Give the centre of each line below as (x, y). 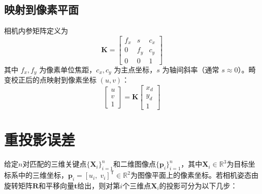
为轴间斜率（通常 (191, 69)
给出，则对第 (99, 185)
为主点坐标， (135, 69)
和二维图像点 (134, 164)
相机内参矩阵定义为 (36, 31)
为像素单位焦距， (68, 69)
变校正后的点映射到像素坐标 (50, 80)
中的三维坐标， (43, 175)
